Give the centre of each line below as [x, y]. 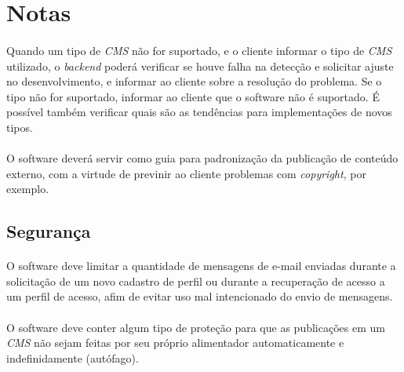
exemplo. [28, 189]
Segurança [49, 231]
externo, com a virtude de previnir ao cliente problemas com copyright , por [186, 173]
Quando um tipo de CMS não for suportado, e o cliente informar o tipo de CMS [199, 50]
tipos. [20, 127]
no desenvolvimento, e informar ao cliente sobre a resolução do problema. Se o [194, 81]
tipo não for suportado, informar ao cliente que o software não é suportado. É [193, 96]
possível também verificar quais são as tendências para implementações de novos [199, 112]
